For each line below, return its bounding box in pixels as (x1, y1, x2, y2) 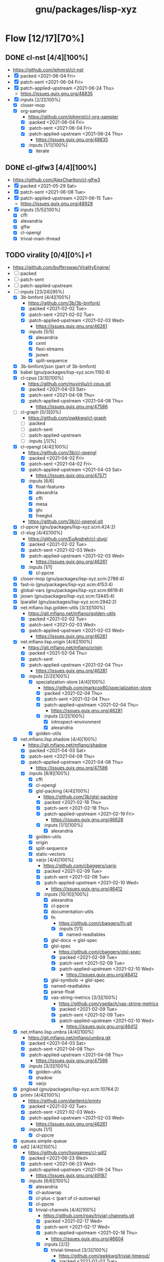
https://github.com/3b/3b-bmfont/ (28, 300, 101, 306)
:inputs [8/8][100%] (28, 770, 70, 777)
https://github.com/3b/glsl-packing (43, 794, 118, 800)
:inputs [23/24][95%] (19, 289, 64, 295)
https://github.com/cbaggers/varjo (43, 863, 117, 869)
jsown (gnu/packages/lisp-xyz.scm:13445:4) (20, 593, 115, 599)
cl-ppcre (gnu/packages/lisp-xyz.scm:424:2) (20, 524, 116, 530)
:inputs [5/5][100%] (19, 207, 60, 213)
